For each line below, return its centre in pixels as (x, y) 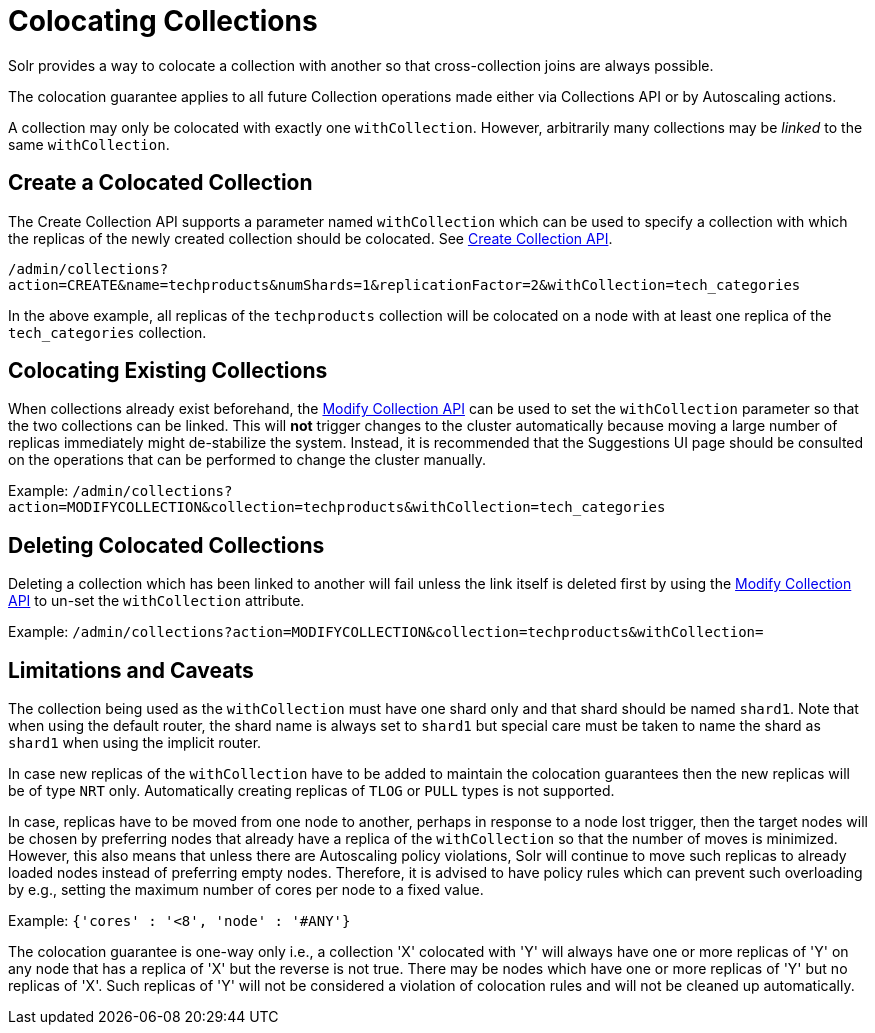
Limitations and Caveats (131, 670)
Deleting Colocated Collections (166, 545)
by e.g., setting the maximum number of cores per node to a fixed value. (246, 890)
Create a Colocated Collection (160, 183)
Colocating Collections (163, 21)
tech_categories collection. (107, 332)
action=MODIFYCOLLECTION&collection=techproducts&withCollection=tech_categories (337, 507)
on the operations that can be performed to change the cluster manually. (247, 460)
